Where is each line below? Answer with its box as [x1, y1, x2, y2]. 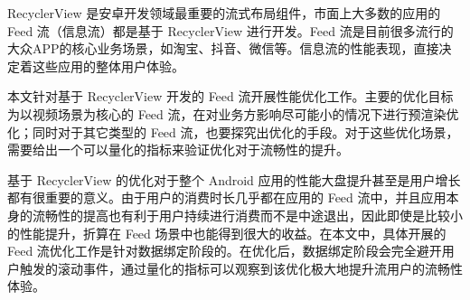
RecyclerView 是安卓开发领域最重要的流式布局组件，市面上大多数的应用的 [7, 4, 441, 22]
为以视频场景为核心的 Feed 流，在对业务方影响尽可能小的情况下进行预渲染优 [7, 104, 459, 123]
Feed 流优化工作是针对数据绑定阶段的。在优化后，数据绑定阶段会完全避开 [7, 241, 442, 260]
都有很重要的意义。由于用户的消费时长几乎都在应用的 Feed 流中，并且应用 [7, 188, 446, 207]
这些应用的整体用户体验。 [32, 56, 184, 75]
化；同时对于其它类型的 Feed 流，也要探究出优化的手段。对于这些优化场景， [7, 122, 459, 141]
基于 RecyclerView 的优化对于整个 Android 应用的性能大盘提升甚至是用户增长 [7, 170, 461, 189]
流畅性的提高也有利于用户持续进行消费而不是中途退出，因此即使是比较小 [32, 205, 463, 224]
